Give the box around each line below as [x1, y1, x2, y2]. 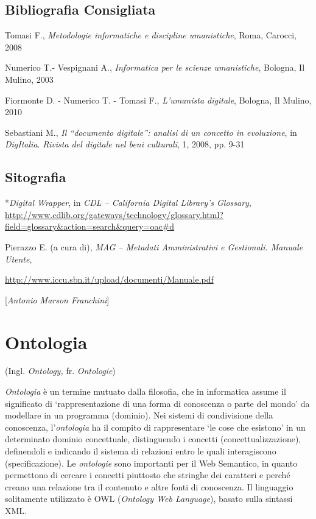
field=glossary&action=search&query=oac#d [5, 220, 175, 233]
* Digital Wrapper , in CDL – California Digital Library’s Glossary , [5, 196, 251, 209]
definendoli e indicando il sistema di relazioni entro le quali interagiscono [5, 445, 276, 457]
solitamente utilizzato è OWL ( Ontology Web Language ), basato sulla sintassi [5, 492, 293, 505]
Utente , [5, 252, 32, 265]
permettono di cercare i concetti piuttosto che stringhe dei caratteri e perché [5, 468, 290, 481]
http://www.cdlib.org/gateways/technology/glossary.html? [5, 208, 223, 221]
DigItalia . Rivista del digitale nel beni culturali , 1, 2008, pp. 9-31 [5, 138, 245, 150]
